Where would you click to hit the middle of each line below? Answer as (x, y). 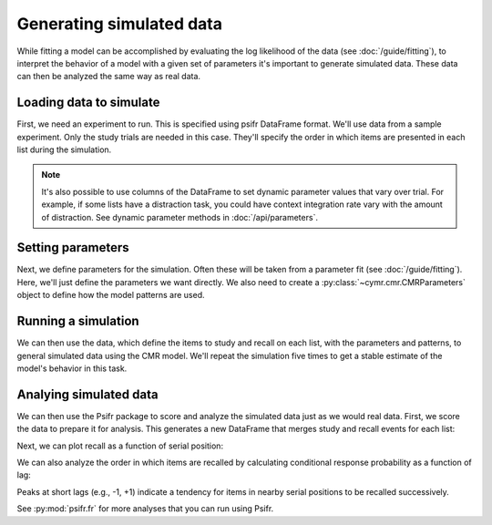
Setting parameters (73, 247)
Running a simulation (78, 321)
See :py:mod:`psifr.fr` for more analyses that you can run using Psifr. (145, 509)
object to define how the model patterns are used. (111, 295)
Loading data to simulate (88, 103)
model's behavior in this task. (72, 368)
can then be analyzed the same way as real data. (108, 77)
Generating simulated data (120, 24)
